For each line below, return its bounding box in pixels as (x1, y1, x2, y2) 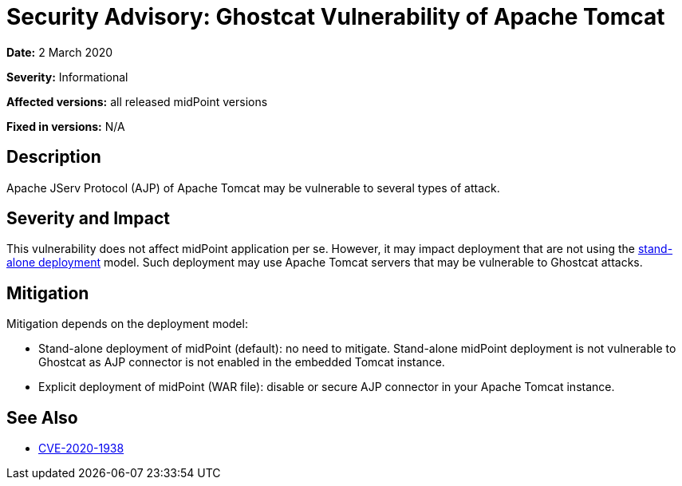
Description (6, 147, 101, 168)
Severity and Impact (6, 208, 170, 229)
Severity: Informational (6, 69, 128, 84)
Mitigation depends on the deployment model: (6, 317, 248, 331)
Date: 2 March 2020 (6, 45, 113, 59)
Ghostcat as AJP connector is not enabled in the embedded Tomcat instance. (38, 355, 445, 369)
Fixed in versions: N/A (6, 119, 125, 133)
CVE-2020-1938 (38, 441, 124, 456)
